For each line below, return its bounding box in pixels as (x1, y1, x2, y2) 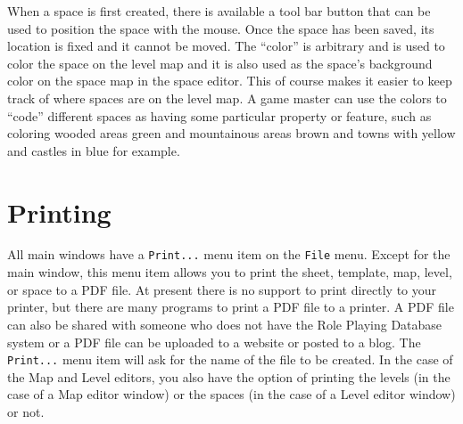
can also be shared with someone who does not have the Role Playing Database (7, 314, 442, 333)
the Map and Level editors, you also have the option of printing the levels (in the (7, 367, 451, 386)
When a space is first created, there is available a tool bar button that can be (7, 2, 431, 20)
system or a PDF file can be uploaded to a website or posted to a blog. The (7, 332, 421, 351)
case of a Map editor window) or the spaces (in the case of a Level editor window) (7, 385, 456, 404)
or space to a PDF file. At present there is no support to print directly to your (7, 280, 437, 298)
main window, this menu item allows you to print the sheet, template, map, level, (7, 263, 452, 281)
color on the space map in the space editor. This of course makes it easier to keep (7, 71, 452, 90)
